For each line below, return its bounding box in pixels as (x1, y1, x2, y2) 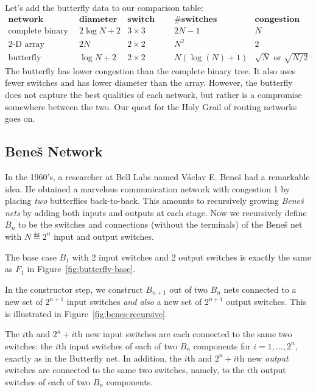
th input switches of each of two (58, 339, 178, 352)
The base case (5, 250, 57, 263)
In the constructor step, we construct (5, 282, 143, 295)
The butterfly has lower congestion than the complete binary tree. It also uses (5, 64, 295, 77)
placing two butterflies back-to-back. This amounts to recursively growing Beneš (5, 194, 304, 207)
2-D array (8, 40, 44, 49)
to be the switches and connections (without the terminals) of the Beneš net (18, 218, 303, 231)
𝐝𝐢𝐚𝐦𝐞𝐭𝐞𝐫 (79, 15, 118, 24)
